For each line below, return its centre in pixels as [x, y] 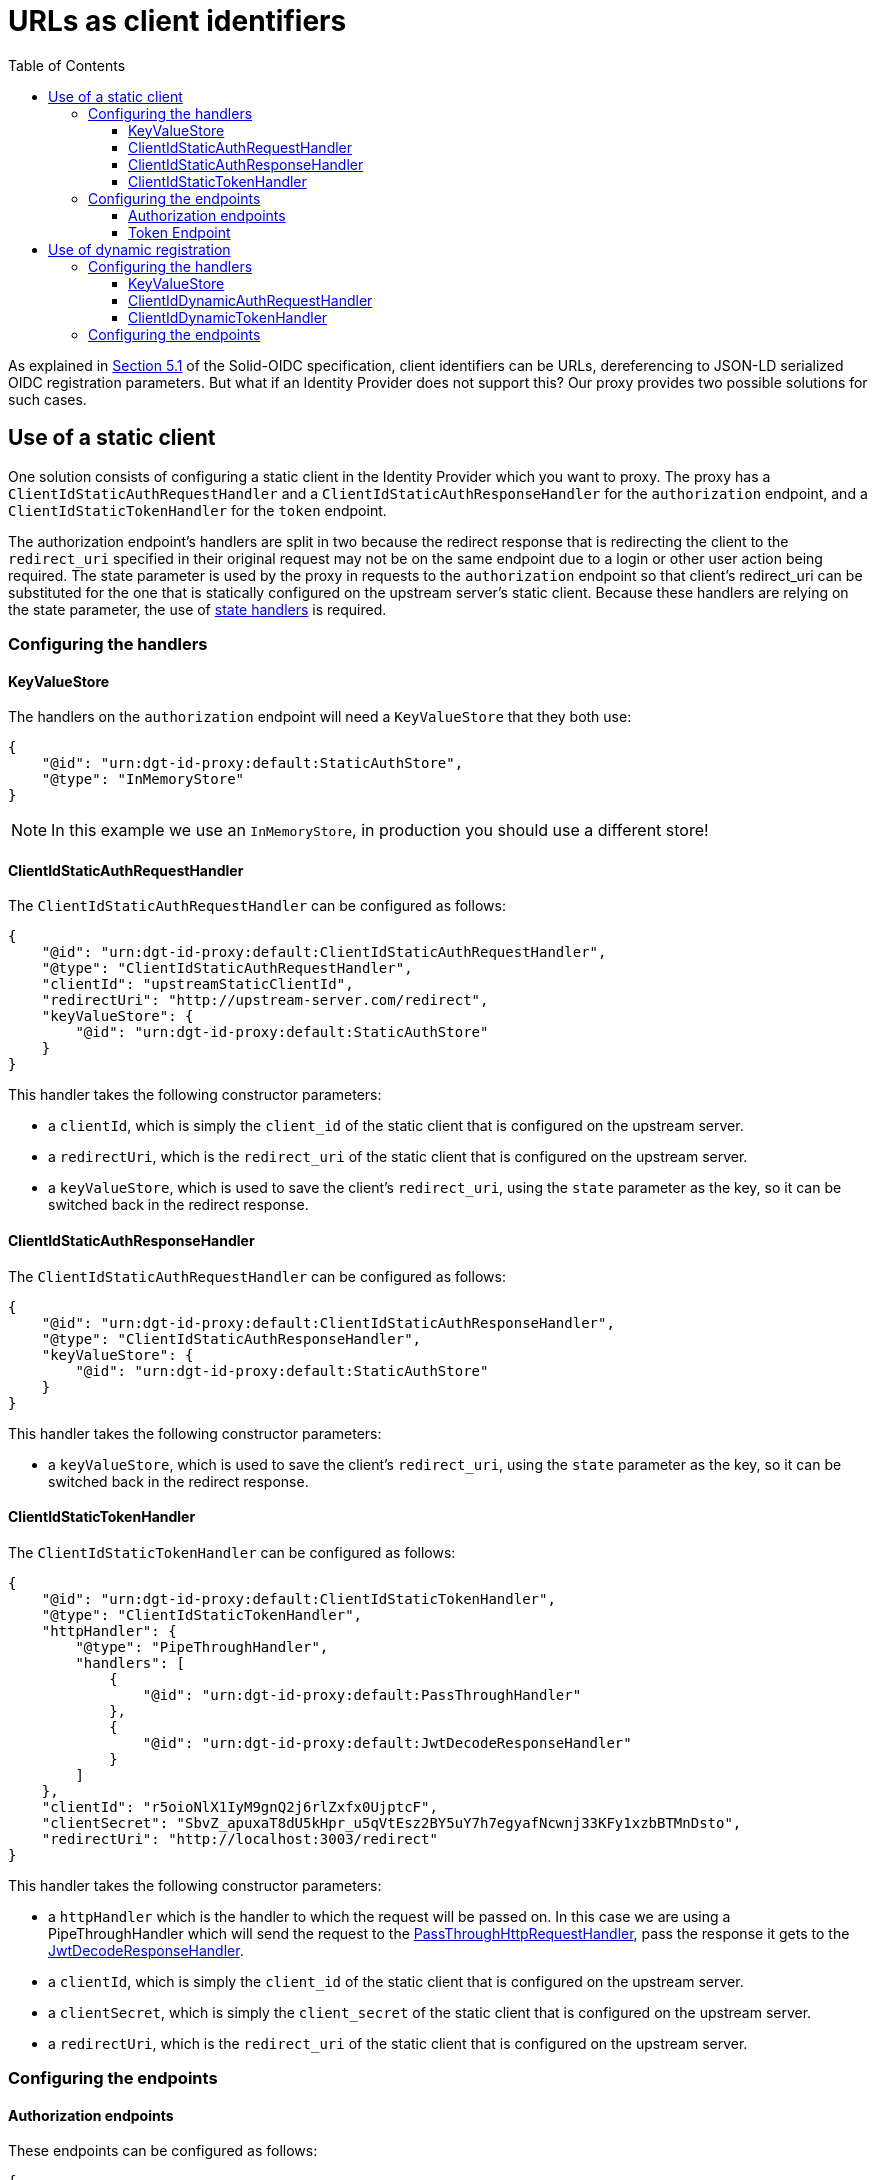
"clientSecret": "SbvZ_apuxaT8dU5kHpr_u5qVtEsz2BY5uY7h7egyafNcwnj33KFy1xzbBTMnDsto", [391, 1822]
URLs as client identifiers [177, 21]
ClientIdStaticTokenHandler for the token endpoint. [197, 510]
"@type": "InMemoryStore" [143, 779]
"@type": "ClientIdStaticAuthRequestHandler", [227, 968]
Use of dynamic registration [139, 249]
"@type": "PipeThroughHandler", [202, 1646]
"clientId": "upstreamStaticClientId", [197, 984]
